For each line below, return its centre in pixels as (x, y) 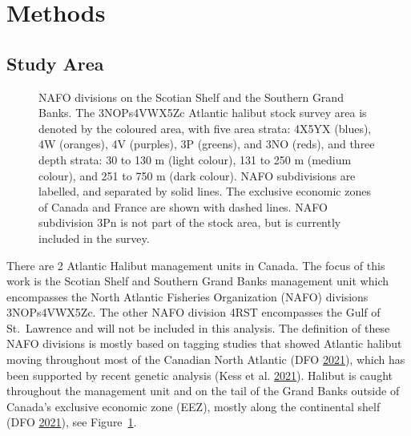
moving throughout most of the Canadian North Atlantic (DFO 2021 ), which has (206, 359)
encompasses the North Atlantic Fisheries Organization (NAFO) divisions (187, 296)
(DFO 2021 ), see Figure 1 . (72, 422)
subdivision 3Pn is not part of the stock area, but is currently (190, 222)
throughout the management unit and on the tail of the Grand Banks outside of (203, 391)
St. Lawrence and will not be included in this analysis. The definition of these (198, 327)
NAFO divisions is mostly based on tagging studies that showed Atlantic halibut (204, 343)
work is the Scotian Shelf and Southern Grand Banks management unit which (197, 281)
